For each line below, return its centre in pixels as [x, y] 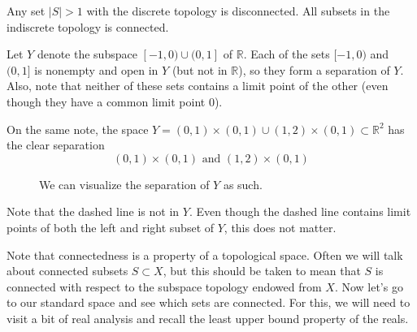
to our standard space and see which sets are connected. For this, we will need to [208, 302]
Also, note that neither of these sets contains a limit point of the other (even [198, 86]
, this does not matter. [280, 227]
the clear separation [56, 145]
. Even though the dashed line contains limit [300, 211]
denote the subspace [87, 54]
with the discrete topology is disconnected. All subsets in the [238, 11]
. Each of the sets [287, 54]
